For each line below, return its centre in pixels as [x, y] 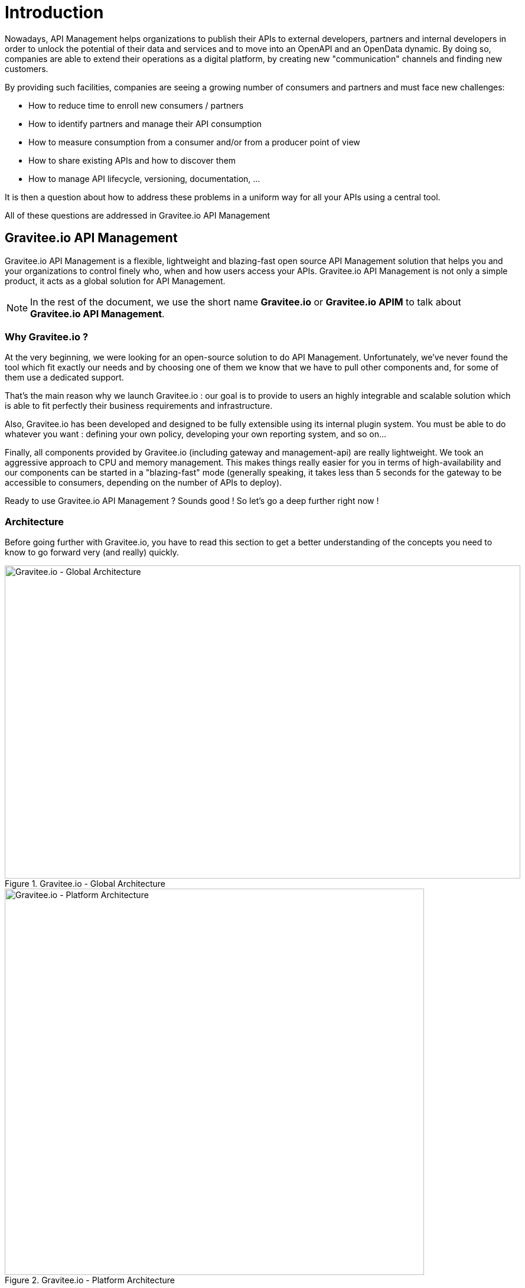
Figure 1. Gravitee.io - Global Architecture [85, 884]
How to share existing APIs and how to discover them [132, 160]
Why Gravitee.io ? [47, 336]
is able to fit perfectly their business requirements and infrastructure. [139, 406]
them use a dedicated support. [64, 378]
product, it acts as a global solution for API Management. [115, 281]
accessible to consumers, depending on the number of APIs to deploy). [144, 483]
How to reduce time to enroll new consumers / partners [136, 105]
